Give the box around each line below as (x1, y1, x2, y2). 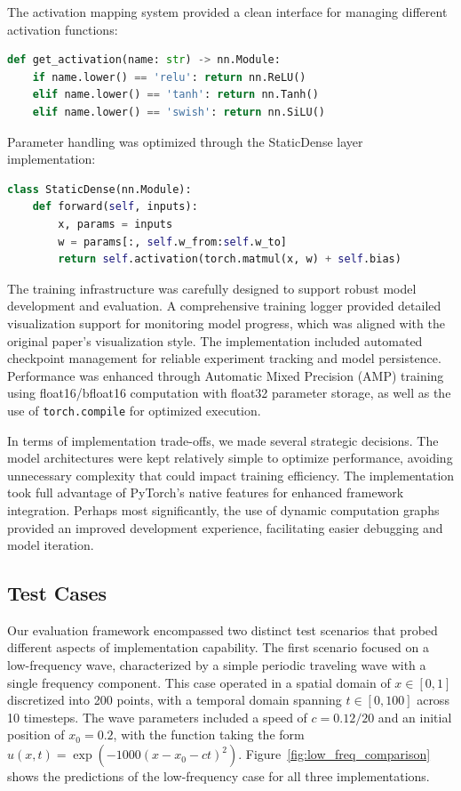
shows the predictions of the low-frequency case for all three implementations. (7, 767, 430, 786)
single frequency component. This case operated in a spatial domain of (7, 673, 391, 691)
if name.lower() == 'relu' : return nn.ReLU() (32, 70, 306, 84)
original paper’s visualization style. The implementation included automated (7, 331, 423, 350)
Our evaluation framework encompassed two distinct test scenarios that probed (7, 620, 438, 639)
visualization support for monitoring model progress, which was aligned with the (7, 313, 445, 332)
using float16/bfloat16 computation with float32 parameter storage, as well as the (7, 383, 451, 402)
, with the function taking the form (113, 725, 305, 744)
